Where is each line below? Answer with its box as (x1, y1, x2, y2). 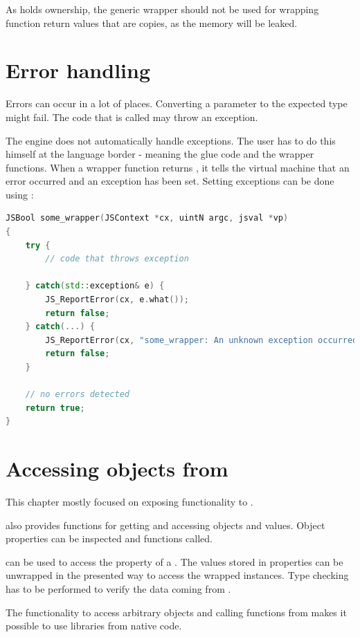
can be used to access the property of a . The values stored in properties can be (6, 554, 343, 569)
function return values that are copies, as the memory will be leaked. (6, 15, 298, 30)
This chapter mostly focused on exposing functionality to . (6, 495, 253, 509)
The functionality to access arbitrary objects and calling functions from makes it (6, 604, 347, 619)
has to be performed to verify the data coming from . (6, 582, 231, 596)
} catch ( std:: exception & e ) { (25, 281, 165, 291)
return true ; (25, 403, 85, 413)
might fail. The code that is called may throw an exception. (6, 109, 258, 124)
